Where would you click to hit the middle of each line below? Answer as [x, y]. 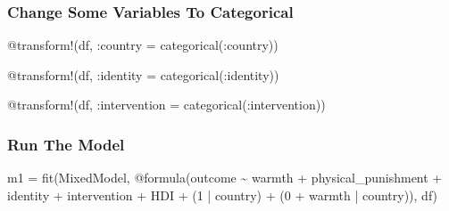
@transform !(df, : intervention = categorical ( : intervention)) [166, 105]
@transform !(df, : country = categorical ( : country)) [143, 45]
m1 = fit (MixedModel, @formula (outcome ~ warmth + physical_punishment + [225, 178]
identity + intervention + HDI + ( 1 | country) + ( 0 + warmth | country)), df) [223, 195]
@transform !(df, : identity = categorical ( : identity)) [143, 74]
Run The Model [66, 144]
